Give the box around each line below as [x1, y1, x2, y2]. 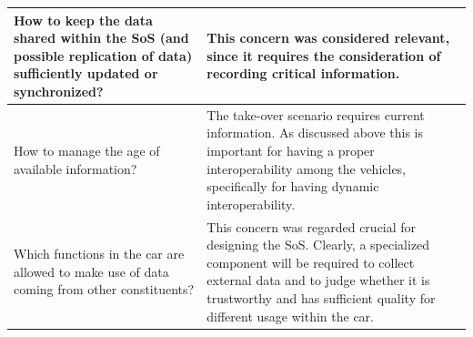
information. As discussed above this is [206, 123, 424, 142]
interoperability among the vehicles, [206, 158, 407, 178]
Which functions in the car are [14, 243, 185, 262]
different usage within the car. [206, 306, 374, 325]
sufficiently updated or [14, 64, 158, 83]
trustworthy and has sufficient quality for [206, 288, 436, 307]
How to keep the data [14, 10, 153, 29]
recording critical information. [206, 64, 400, 83]
